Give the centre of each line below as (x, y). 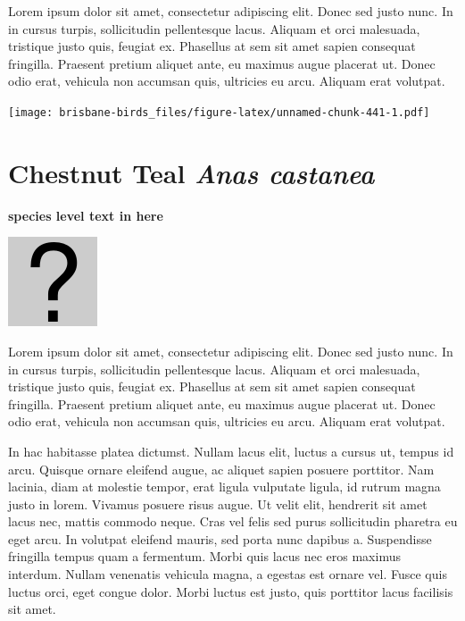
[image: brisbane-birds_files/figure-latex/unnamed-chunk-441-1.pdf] (219, 112)
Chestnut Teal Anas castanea (191, 172)
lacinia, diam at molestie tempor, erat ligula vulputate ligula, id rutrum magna (224, 487)
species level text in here (86, 215)
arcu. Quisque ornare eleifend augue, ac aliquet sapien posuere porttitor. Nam (221, 469)
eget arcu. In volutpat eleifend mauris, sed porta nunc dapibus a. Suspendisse (220, 538)
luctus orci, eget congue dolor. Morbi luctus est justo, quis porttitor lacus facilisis (231, 591)
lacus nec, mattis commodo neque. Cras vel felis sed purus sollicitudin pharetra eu (233, 521)
